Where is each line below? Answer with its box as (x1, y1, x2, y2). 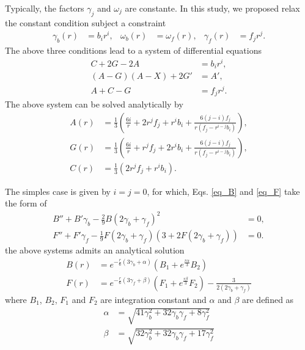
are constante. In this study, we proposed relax (125, 2, 300, 14)
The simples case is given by (5, 184, 111, 197)
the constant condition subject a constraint (5, 16, 166, 29)
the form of (5, 197, 47, 210)
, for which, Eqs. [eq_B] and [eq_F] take (147, 184, 300, 197)
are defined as (241, 293, 294, 305)
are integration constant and (100, 293, 207, 305)
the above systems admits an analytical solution (5, 244, 185, 257)
